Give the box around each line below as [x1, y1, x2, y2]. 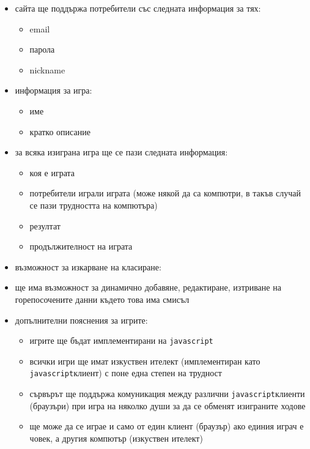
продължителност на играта [29, 240, 133, 253]
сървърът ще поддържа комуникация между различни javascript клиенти [29, 387, 305, 399]
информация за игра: [15, 84, 92, 97]
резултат [29, 219, 61, 232]
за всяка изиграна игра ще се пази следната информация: [15, 146, 228, 158]
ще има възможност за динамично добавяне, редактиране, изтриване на [15, 281, 281, 294]
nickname [29, 63, 65, 76]
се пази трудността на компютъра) [29, 198, 158, 211]
